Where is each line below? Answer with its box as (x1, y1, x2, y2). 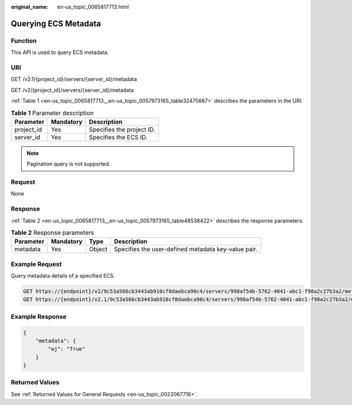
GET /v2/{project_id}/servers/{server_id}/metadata (11, 86, 134, 93)
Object (89, 245, 108, 254)
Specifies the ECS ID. (89, 133, 148, 141)
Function (11, 36, 37, 45)
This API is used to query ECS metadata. (11, 49, 109, 56)
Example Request (11, 260, 62, 268)
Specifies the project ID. (89, 125, 155, 133)
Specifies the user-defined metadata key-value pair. (114, 245, 258, 254)
